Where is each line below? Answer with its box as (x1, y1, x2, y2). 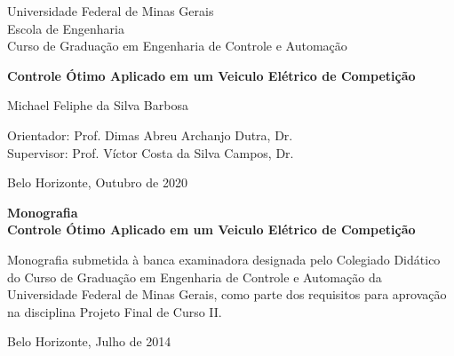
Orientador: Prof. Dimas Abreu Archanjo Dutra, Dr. (7, 125, 293, 144)
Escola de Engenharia (7, 19, 124, 37)
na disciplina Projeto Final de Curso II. (7, 302, 222, 320)
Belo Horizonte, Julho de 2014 (7, 332, 171, 351)
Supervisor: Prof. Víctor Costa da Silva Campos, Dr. (7, 143, 294, 162)
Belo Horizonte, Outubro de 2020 (7, 173, 187, 192)
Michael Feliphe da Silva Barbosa (7, 96, 188, 115)
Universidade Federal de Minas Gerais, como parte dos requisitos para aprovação (7, 285, 447, 304)
